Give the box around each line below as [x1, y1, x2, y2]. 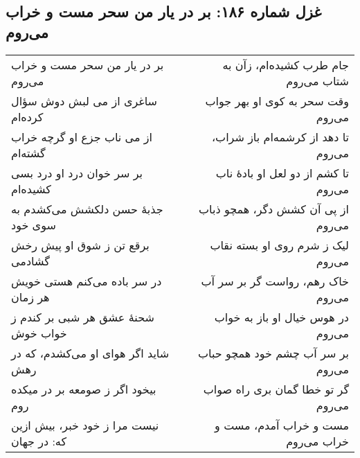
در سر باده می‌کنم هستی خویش [11, 272, 162, 289]
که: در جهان [11, 432, 67, 449]
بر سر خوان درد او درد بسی [11, 164, 143, 181]
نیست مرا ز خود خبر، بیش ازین [11, 416, 159, 433]
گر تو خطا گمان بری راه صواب [203, 380, 349, 397]
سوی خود [11, 216, 56, 233]
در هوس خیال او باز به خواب [214, 308, 349, 325]
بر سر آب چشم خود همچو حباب [197, 344, 349, 361]
